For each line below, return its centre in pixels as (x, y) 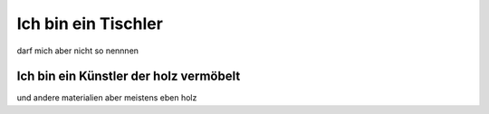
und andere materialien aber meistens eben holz (107, 98)
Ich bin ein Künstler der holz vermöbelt (129, 76)
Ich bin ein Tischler (90, 24)
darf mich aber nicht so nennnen (78, 51)
